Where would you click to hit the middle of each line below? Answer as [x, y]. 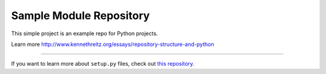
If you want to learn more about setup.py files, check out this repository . [103, 64]
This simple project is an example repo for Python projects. [85, 33]
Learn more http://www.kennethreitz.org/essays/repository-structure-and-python [113, 44]
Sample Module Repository [81, 16]
